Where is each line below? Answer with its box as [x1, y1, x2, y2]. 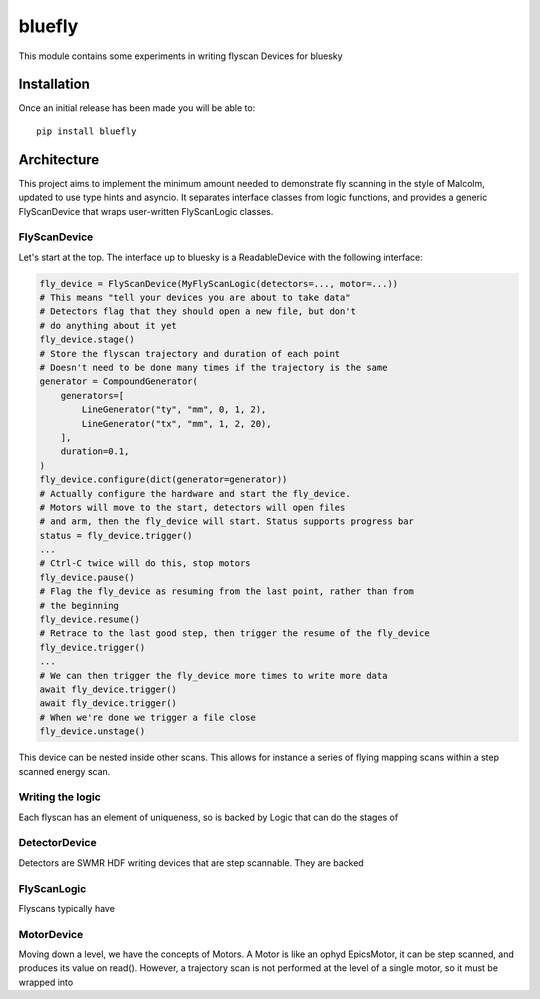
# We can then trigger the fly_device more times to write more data [39, 670, 388, 681]
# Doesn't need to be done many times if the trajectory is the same [39, 362, 388, 373]
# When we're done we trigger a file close [39, 711, 257, 723]
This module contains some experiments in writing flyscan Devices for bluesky [18, 50, 344, 62]
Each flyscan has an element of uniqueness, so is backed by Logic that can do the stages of [18, 811, 399, 823]
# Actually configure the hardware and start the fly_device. [39, 488, 351, 499]
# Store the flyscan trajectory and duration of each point [39, 348, 341, 359]
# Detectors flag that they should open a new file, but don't [39, 306, 357, 317]
